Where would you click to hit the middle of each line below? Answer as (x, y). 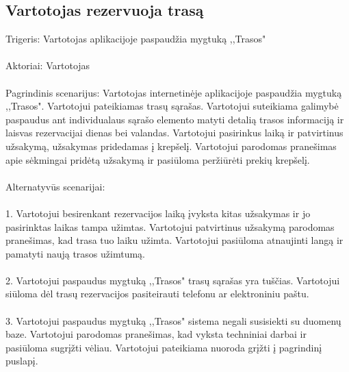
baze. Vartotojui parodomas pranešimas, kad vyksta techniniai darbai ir (156, 334)
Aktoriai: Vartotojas (48, 65)
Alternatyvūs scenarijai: (55, 186)
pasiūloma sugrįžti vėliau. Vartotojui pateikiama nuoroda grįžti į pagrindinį (164, 347)
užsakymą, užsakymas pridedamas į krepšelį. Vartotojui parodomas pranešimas (171, 146)
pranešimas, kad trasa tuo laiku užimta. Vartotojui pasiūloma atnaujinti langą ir (174, 240)
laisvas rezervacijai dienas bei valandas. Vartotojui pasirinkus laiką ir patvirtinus (174, 133)
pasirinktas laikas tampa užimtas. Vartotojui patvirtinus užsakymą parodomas (170, 226)
